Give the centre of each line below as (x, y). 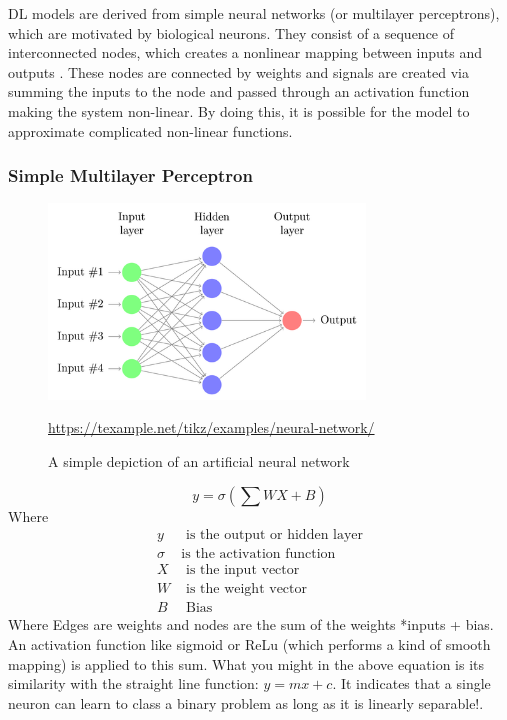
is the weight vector (247, 589)
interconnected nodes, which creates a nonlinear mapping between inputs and (245, 52)
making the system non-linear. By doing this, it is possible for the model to (239, 110)
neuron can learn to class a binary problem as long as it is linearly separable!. (246, 702)
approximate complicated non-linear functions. (150, 130)
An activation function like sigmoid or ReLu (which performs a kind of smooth (249, 644)
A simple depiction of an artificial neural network (199, 461)
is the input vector (243, 570)
